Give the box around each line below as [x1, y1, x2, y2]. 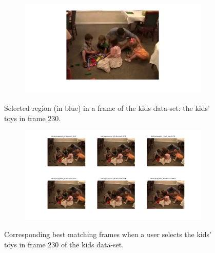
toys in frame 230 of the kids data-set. [4, 239, 124, 249]
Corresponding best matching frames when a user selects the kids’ [4, 229, 211, 240]
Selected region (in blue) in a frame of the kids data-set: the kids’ [4, 102, 210, 113]
